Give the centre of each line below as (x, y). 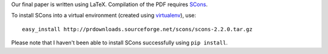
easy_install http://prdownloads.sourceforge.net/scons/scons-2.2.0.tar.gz (137, 29)
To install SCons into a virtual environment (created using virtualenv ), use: (104, 16)
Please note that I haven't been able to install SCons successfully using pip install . (119, 43)
